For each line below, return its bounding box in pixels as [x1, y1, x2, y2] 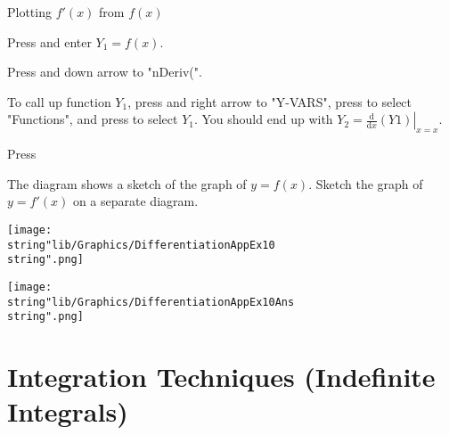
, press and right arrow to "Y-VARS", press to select [127, 92, 412, 111]
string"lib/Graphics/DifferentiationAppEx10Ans [7, 295, 295, 308]
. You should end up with [193, 110, 333, 128]
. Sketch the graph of [308, 174, 423, 193]
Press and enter [7, 32, 92, 51]
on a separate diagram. [72, 192, 199, 210]
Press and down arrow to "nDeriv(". [7, 62, 202, 81]
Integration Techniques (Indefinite [7, 358, 436, 395]
